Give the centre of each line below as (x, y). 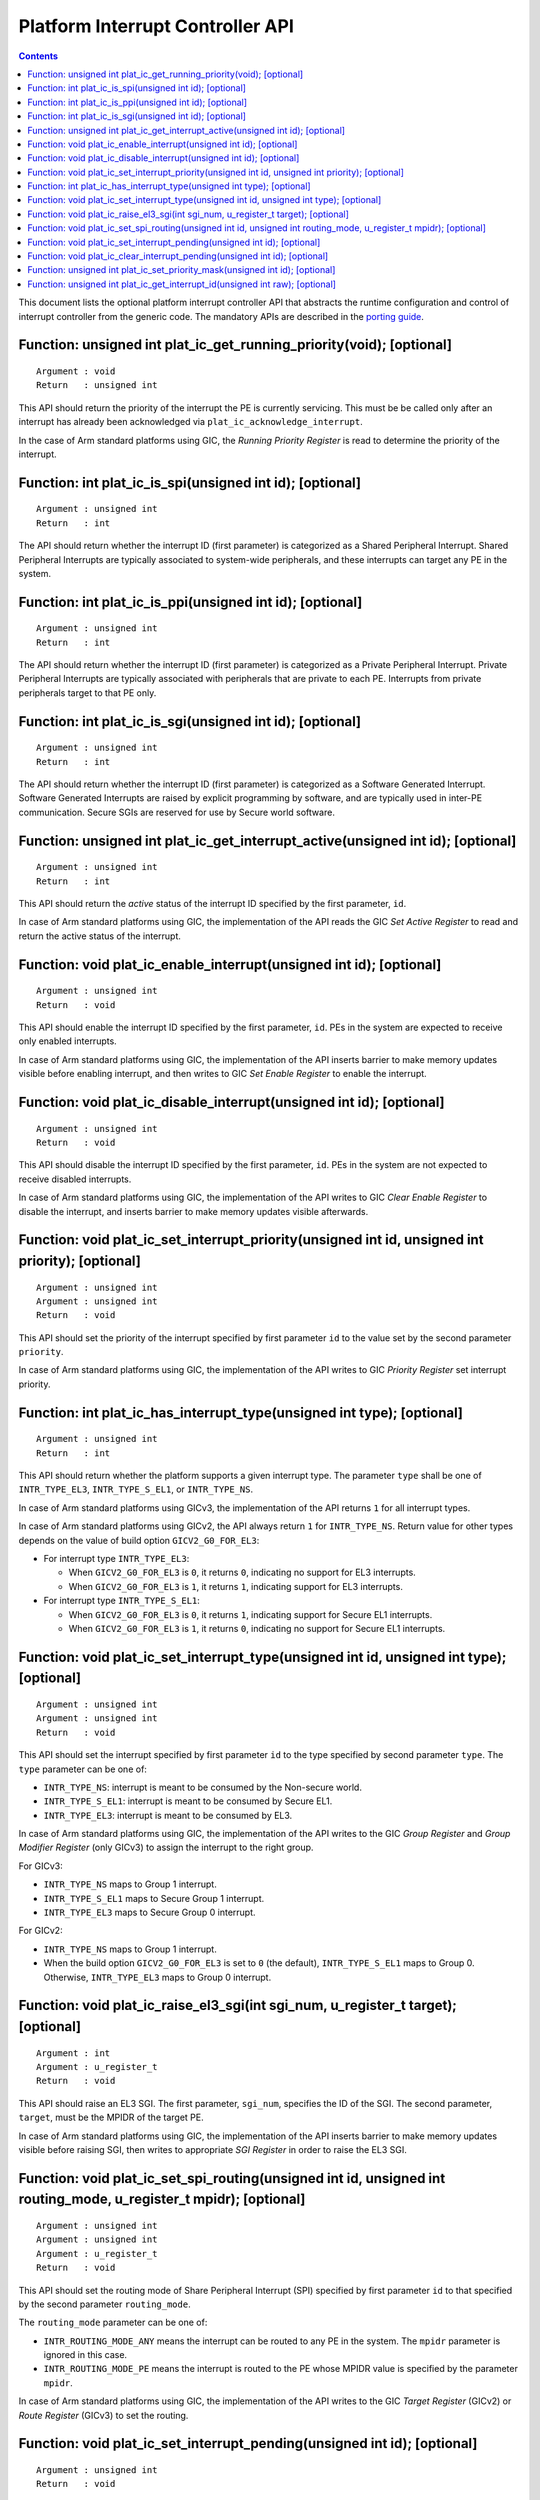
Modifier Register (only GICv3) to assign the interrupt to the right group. (166, 1847)
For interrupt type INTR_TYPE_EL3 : (116, 1559)
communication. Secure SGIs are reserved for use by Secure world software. (176, 812)
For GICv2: (41, 1931)
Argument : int (73, 2053)
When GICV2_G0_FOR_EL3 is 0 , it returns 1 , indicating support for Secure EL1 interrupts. (250, 1614)
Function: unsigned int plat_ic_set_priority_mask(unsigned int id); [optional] (181, 270)
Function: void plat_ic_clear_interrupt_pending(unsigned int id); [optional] (178, 256)
